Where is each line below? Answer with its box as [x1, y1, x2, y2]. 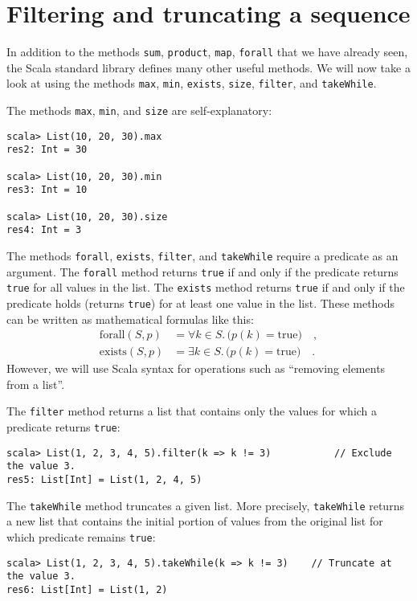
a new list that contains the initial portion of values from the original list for [6, 513, 383, 529]
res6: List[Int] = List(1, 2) [6, 583, 168, 595]
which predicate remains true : [6, 528, 156, 545]
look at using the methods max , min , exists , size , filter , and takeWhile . [6, 75, 377, 92]
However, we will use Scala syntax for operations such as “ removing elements [6, 360, 386, 377]
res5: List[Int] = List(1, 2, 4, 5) [6, 474, 202, 486]
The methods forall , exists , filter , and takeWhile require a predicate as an [6, 247, 399, 264]
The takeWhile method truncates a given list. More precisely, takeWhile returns [6, 497, 404, 513]
